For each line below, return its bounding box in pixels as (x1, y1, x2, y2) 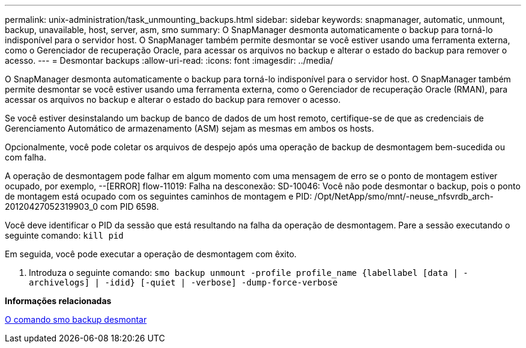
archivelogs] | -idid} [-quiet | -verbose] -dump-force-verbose (29, 278, 338, 287)
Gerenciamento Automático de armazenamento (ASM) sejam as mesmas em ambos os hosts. (5, 123, 374, 133)
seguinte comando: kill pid (5, 230, 124, 240)
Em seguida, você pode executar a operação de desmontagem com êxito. (5, 249, 297, 259)
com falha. (5, 152, 46, 162)
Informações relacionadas (5, 296, 112, 306)
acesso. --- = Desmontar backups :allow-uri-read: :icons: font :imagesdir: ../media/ (5, 55, 334, 66)
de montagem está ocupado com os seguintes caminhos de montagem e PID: (5, 191, 312, 201)
